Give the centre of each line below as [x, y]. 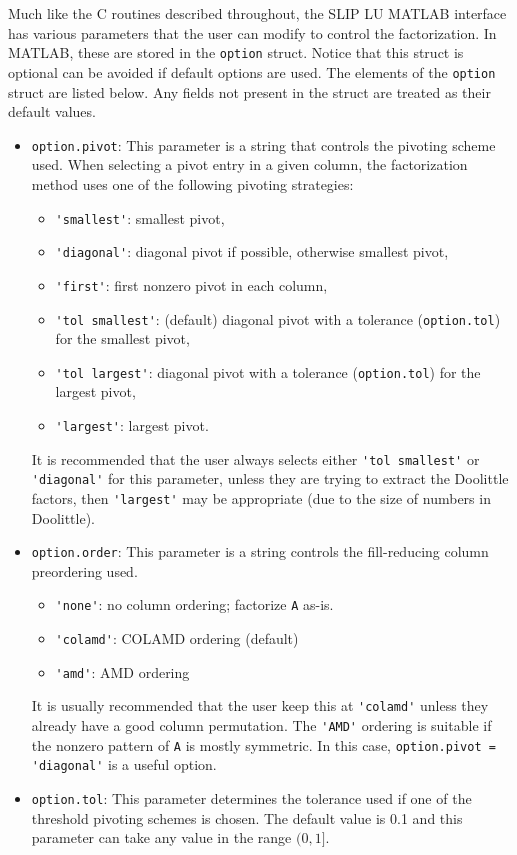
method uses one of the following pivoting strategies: [192, 183]
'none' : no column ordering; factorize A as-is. [194, 604]
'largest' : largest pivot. [132, 425]
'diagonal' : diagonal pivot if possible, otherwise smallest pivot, [252, 251]
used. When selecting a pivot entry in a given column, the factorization [249, 164]
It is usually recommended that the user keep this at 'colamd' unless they [260, 705]
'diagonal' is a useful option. [124, 764]
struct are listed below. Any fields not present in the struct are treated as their [249, 91]
